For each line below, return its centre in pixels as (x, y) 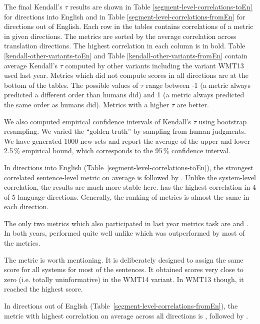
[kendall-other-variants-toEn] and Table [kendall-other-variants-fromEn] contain (126, 55)
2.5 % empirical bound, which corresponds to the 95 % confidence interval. (117, 151)
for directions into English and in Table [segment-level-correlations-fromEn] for (125, 16)
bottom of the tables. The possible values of (71, 85)
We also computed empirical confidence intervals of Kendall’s (98, 121)
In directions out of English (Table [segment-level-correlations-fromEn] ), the (121, 306)
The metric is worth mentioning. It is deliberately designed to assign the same (124, 259)
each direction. (26, 206)
